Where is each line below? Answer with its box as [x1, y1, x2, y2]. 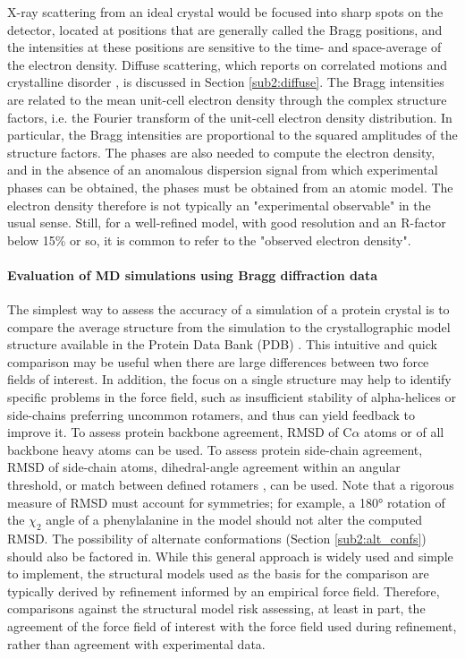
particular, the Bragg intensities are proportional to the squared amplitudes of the [7, 125, 458, 144]
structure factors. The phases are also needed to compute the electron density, [7, 142, 435, 161]
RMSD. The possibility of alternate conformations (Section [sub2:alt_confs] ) [7, 529, 427, 548]
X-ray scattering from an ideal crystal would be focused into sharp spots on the [7, 3, 444, 21]
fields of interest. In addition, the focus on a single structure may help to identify [7, 370, 452, 389]
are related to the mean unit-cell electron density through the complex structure [7, 90, 447, 108]
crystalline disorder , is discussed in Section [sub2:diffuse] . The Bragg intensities [7, 73, 444, 91]
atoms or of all [364, 423, 444, 441]
